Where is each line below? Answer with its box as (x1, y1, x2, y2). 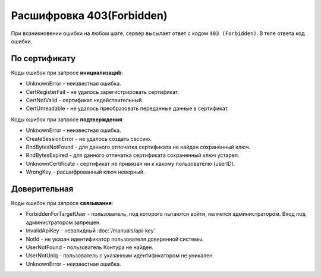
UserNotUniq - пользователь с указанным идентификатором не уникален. (26, 252, 214, 259)
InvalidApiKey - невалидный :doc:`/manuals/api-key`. (26, 227, 158, 234)
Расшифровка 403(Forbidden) (11, 9, 168, 22)
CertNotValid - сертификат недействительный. (26, 97, 144, 104)
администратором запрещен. (26, 219, 101, 226)
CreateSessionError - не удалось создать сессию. (26, 135, 152, 142)
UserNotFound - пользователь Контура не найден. (26, 244, 154, 251)
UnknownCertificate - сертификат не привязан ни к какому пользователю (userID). (26, 160, 235, 167)
